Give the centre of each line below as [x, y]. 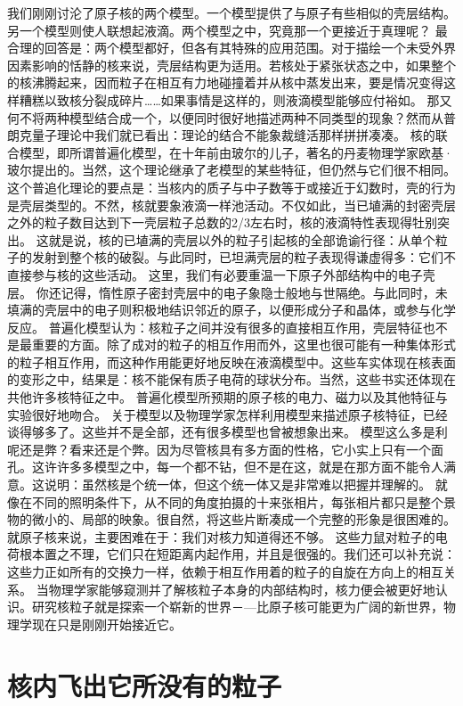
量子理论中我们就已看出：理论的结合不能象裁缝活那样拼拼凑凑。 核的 [233, 135]
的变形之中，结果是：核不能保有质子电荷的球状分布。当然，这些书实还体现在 [231, 379]
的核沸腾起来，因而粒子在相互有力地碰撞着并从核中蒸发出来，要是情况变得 [225, 82]
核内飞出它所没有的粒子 [145, 685]
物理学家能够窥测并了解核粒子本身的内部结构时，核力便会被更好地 [242, 589]
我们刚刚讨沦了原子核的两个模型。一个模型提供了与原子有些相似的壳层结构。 [231, 12]
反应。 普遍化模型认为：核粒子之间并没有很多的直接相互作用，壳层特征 [215, 327]
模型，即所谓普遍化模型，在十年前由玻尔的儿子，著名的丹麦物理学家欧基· [236, 152]
